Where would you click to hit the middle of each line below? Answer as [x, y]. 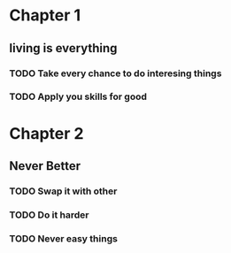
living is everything [63, 48]
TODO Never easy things [63, 238]
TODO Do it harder [49, 215]
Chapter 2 [46, 133]
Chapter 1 [45, 15]
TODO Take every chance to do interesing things [115, 73]
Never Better [45, 166]
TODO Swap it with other [63, 191]
